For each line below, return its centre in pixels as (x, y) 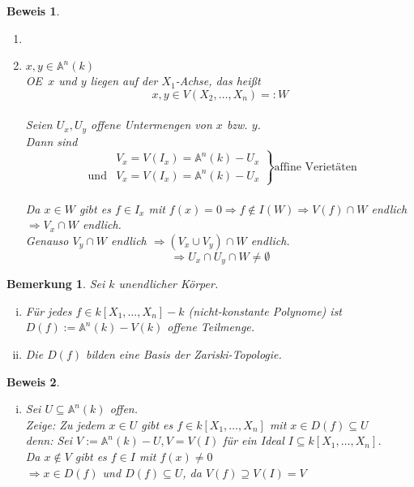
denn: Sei (49, 440)
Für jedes (49, 310)
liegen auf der (124, 81)
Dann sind (51, 141)
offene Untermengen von (152, 125)
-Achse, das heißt (218, 81)
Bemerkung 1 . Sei (56, 284)
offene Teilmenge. (211, 327)
